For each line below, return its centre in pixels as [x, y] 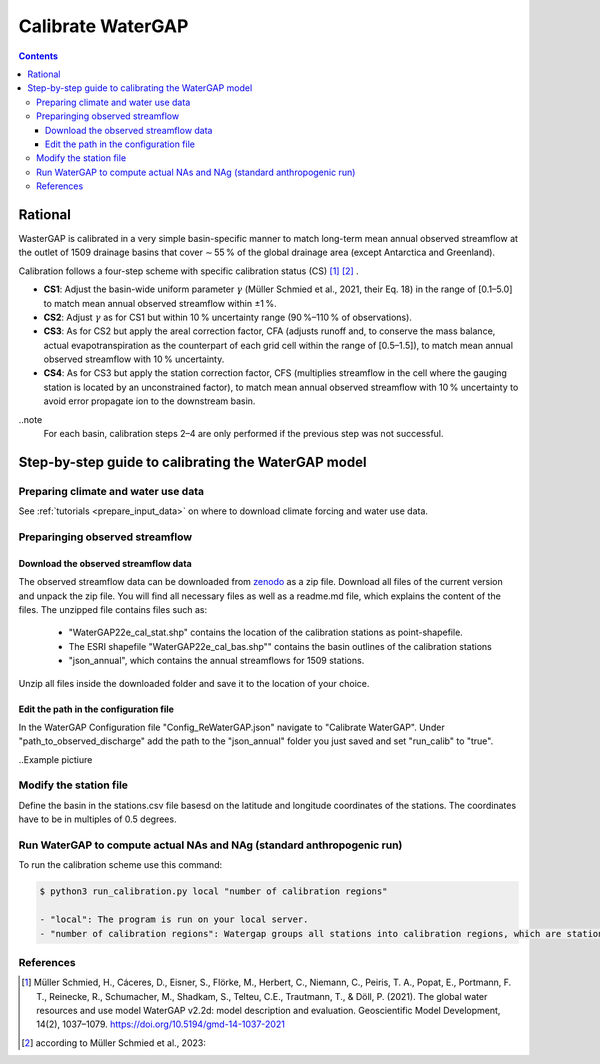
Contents [38, 56]
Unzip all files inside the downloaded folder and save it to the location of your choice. [194, 683]
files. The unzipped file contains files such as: [113, 609]
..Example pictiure [55, 759]
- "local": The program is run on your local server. [174, 919]
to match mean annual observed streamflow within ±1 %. [160, 303]
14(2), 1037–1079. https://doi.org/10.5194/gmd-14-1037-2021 [160, 1024]
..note [30, 419]
